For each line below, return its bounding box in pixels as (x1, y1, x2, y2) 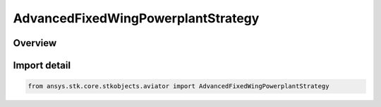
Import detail (13, 59, 71, 71)
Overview (13, 37, 57, 49)
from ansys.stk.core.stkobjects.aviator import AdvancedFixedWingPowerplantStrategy (28, 83, 329, 90)
